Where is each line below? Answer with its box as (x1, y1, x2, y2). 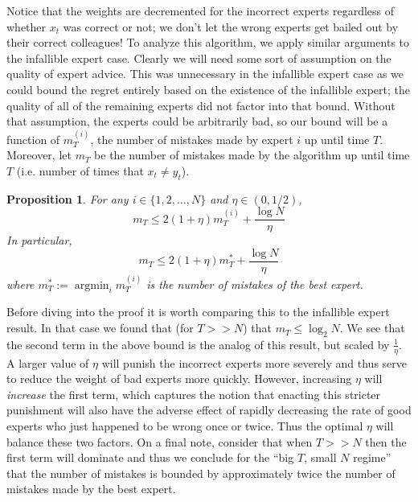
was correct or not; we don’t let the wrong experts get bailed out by (63, 18, 399, 35)
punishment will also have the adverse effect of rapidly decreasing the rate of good (6, 401, 412, 418)
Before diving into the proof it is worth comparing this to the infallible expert (6, 303, 390, 320)
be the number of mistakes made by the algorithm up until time (94, 146, 410, 163)
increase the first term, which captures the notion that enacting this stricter (6, 385, 381, 402)
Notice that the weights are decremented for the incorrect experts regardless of (6, 2, 395, 19)
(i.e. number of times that (16, 162, 144, 179)
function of (6, 130, 60, 147)
